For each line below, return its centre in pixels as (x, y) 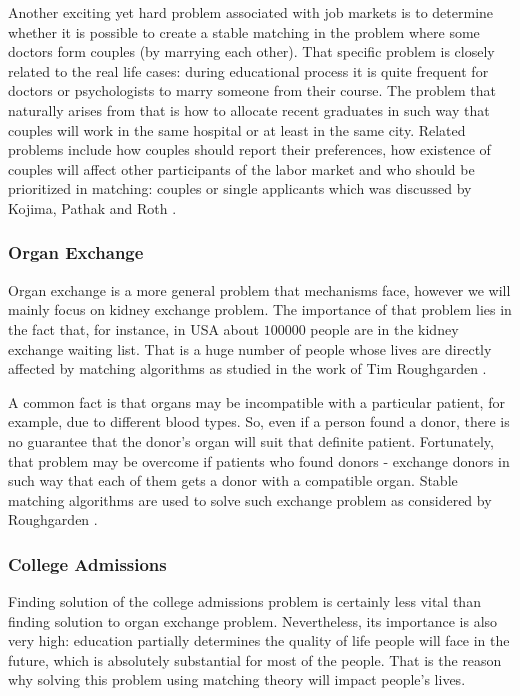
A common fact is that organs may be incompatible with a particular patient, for (256, 401)
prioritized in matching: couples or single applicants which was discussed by (240, 188)
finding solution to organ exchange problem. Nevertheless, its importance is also (253, 620)
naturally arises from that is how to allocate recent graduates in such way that (249, 109)
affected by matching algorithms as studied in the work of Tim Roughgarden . (247, 368)
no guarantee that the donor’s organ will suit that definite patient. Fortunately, (251, 440)
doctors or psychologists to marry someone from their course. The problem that (252, 90)
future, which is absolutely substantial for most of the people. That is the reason (255, 659)
